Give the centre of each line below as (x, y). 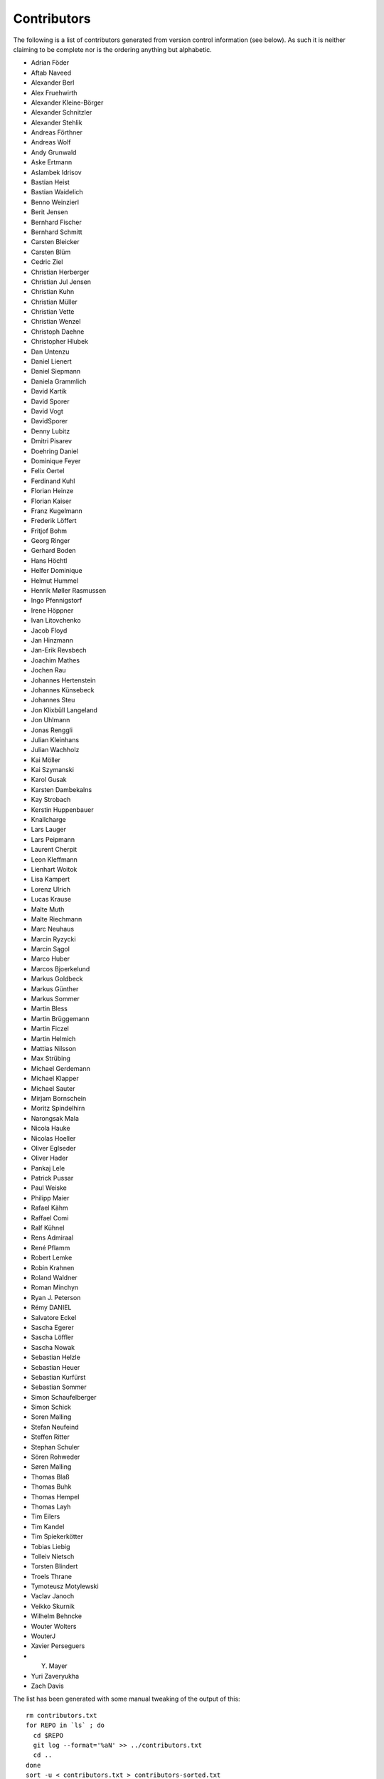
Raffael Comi (50, 1218)
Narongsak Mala (55, 1118)
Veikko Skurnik (53, 1606)
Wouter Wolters (54, 1626)
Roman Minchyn (55, 1287)
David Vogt (47, 411)
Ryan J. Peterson (56, 1297)
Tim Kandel (48, 1526)
